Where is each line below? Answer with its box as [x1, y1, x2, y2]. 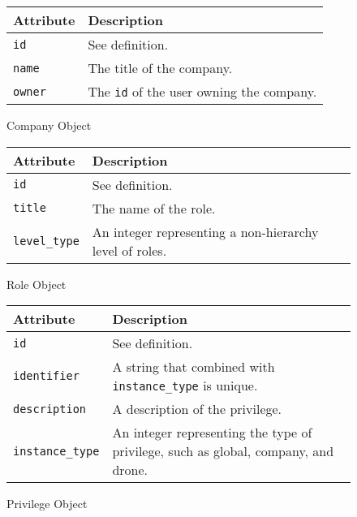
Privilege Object [6, 495, 88, 512]
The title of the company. [88, 58, 233, 77]
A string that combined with [112, 357, 275, 377]
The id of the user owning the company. [88, 82, 317, 101]
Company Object [6, 117, 92, 133]
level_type [13, 234, 80, 248]
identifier [13, 369, 80, 383]
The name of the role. [92, 198, 216, 218]
